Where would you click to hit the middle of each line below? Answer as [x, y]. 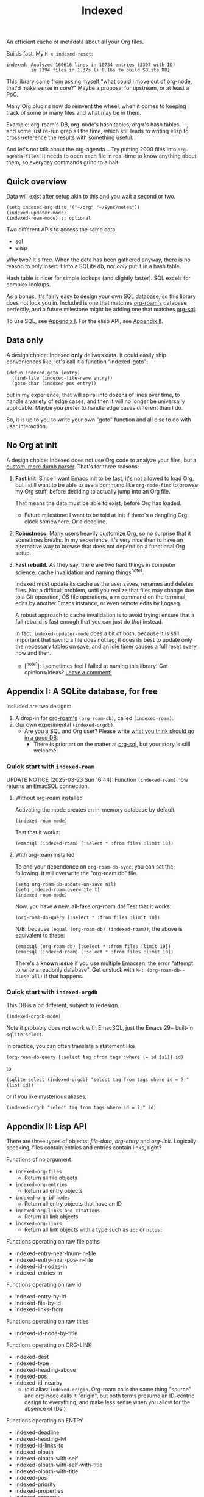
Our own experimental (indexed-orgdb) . [65, 724]
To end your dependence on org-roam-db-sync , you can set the [94, 867]
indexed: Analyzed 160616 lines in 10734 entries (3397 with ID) [91, 65]
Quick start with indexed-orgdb [52, 992]
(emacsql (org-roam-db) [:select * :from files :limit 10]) [93, 947]
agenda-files [23, 156]
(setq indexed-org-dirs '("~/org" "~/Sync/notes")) [73, 208]
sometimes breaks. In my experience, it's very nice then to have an [99, 540]
